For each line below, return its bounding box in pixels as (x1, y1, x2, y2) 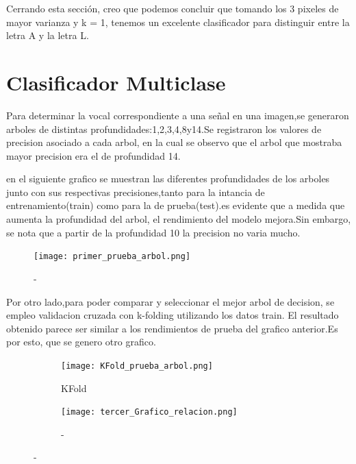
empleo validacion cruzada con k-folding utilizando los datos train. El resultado (6, 308, 339, 322)
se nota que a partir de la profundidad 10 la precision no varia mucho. (6, 225, 301, 239)
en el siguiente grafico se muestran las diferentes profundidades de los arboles (6, 171, 330, 186)
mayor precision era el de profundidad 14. (6, 148, 181, 162)
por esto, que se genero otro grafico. (6, 334, 156, 349)
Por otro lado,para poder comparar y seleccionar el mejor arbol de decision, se (6, 294, 335, 308)
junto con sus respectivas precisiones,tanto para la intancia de (6, 184, 265, 199)
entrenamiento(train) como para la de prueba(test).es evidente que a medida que (6, 198, 345, 212)
